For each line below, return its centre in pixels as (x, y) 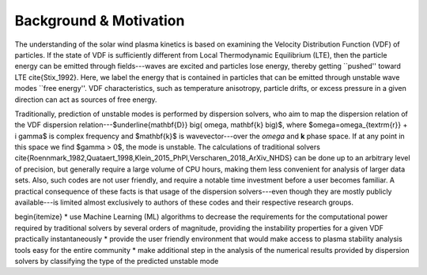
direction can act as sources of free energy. (86, 100)
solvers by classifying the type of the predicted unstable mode (117, 261)
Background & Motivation (100, 21)
